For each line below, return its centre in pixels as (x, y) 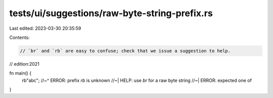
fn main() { (20, 73)
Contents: (19, 37)
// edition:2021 (25, 64)
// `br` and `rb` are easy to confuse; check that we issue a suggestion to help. (125, 51)
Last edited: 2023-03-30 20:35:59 (45, 28)
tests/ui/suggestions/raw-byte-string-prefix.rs (111, 13)
